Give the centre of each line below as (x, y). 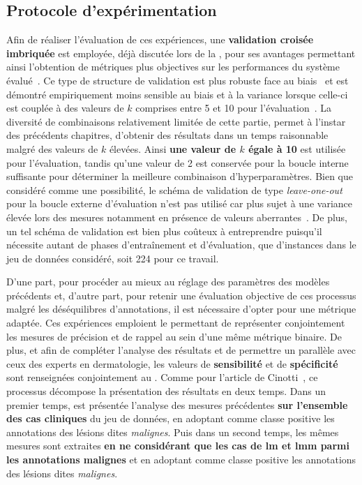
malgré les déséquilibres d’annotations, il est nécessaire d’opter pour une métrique (181, 309)
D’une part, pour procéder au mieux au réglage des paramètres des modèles (168, 282)
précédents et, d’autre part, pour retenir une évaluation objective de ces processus (181, 295)
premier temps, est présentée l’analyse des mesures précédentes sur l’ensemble (177, 404)
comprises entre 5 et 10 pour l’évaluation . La (234, 108)
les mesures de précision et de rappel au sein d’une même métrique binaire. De (174, 336)
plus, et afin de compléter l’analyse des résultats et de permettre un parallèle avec (181, 350)
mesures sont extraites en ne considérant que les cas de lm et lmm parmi (178, 446)
